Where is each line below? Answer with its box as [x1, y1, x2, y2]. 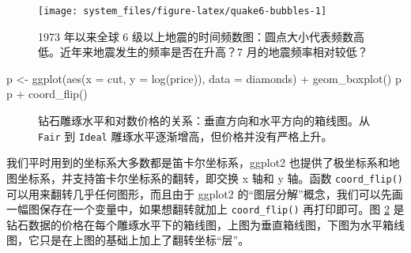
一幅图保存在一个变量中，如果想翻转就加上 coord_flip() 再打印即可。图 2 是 [6, 201, 405, 217]
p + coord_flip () [6, 85, 88, 102]
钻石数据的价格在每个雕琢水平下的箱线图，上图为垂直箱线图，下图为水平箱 [6, 216, 394, 232]
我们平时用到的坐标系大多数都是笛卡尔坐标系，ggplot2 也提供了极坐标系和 [6, 154, 389, 171]
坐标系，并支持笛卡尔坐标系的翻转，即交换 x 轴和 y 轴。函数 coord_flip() [17, 169, 403, 186]
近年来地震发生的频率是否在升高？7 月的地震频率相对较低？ [59, 43, 368, 60]
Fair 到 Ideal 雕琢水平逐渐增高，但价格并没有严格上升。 [38, 127, 333, 144]
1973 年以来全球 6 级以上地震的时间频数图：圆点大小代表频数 [38, 28, 353, 44]
